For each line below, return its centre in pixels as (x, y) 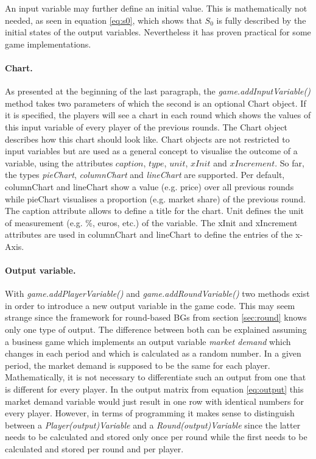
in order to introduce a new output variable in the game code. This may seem (150, 305)
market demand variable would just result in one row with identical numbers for (154, 401)
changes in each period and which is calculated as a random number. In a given (153, 353)
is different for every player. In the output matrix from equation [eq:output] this (154, 389)
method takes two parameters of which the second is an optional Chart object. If (156, 103)
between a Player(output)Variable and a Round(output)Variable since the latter (153, 425)
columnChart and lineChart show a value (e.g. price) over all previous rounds (149, 186)
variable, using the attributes (59, 162)
